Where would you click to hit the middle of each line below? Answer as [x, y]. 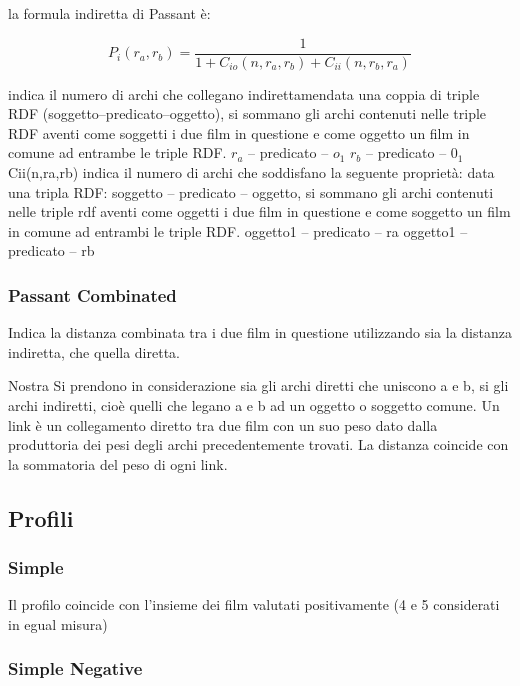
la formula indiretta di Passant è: [109, 13]
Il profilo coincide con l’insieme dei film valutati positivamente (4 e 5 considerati [254, 604]
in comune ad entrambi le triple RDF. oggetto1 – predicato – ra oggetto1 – [238, 230]
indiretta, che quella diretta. [94, 351]
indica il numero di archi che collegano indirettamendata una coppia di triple [244, 93]
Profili [41, 517]
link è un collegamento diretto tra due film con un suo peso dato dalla [223, 424]
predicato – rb [51, 250]
